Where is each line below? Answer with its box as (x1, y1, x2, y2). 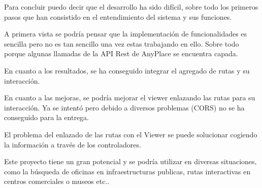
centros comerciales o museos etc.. (4, 176, 110, 186)
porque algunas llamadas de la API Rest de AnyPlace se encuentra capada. (4, 48, 238, 59)
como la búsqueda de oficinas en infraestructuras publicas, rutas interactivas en (4, 166, 251, 176)
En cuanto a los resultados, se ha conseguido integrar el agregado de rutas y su (4, 65, 250, 76)
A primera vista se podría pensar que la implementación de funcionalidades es (4, 28, 247, 39)
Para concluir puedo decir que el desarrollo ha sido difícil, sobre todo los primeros (4, 2, 258, 12)
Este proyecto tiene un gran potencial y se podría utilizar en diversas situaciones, (4, 156, 257, 167)
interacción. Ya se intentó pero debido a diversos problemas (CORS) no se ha (4, 102, 245, 112)
